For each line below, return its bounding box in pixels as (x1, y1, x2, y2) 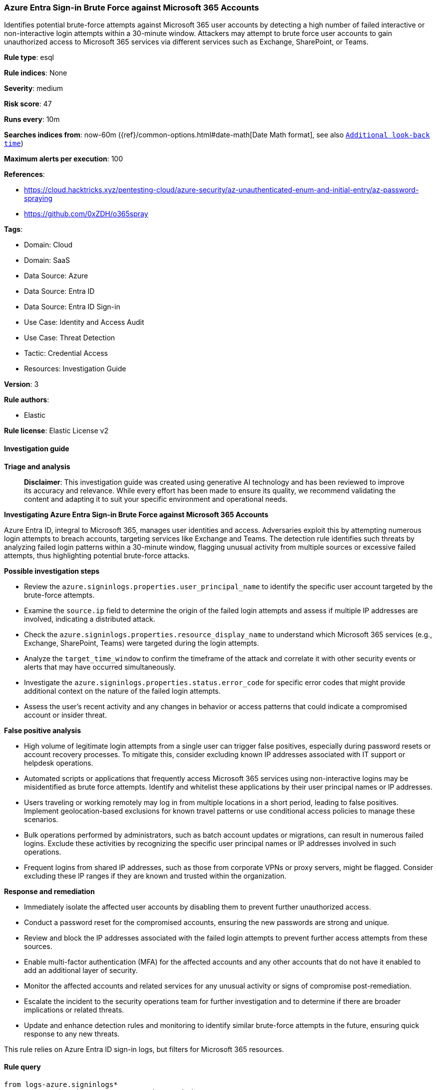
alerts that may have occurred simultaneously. (24, 662, 176, 671)
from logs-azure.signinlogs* (4, 1080, 118, 1089)
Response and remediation (4, 887, 95, 896)
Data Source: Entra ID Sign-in (24, 302, 120, 311)
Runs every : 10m (4, 115, 60, 124)
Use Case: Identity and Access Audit (24, 318, 144, 327)
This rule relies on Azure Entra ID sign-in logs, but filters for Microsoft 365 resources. (4, 1045, 284, 1054)
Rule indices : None (4, 68, 67, 77)
